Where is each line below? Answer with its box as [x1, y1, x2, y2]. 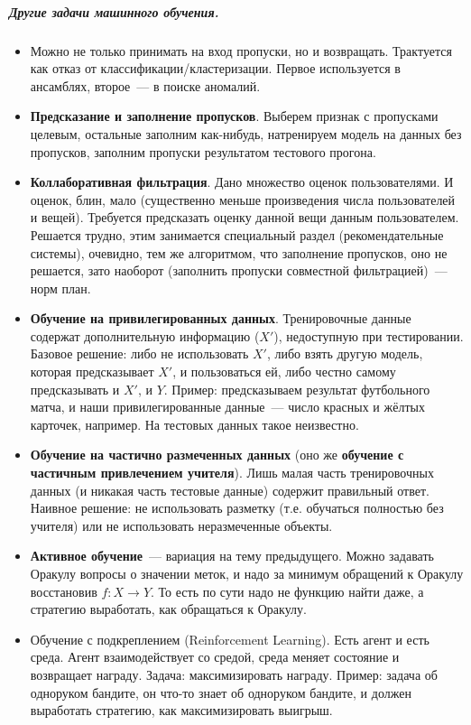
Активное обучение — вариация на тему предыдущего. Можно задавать [30, 546, 434, 565]
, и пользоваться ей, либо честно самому [172, 362, 396, 381]
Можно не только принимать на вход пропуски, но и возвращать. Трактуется [30, 41, 452, 60]
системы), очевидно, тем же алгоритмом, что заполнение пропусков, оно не [30, 243, 448, 262]
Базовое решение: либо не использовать [30, 344, 249, 363]
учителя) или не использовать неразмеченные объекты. [30, 516, 333, 534]
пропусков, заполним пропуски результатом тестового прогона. [30, 142, 376, 161]
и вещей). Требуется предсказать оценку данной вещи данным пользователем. [30, 208, 459, 227]
